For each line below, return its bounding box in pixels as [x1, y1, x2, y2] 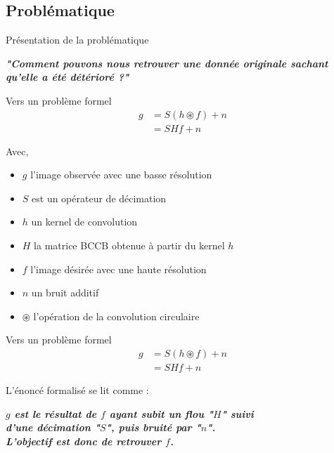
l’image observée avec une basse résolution [30, 167, 212, 182]
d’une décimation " [6, 420, 100, 435]
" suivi [221, 406, 254, 421]
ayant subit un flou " [109, 406, 213, 421]
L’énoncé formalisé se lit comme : [6, 383, 149, 398]
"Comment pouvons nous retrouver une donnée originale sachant [6, 55, 328, 70]
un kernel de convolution [31, 214, 138, 229]
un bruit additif [31, 285, 99, 300]
